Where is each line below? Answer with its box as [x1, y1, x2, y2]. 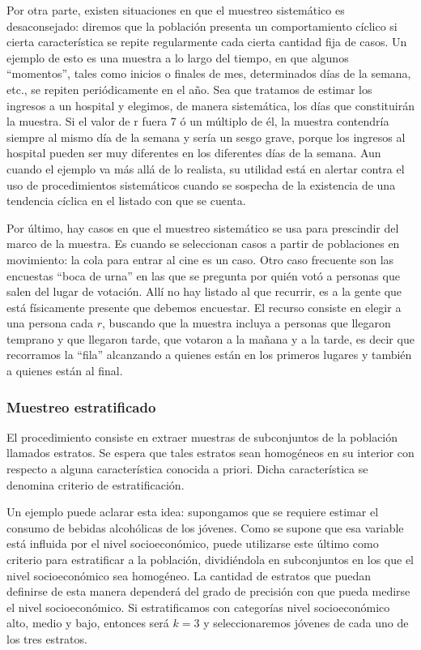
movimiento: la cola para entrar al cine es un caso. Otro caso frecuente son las [6, 250, 394, 267]
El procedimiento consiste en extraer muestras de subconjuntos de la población [6, 428, 398, 445]
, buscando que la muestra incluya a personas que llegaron [102, 314, 391, 331]
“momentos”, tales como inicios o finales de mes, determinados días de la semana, [6, 65, 411, 82]
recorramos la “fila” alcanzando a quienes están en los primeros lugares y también [6, 346, 412, 363]
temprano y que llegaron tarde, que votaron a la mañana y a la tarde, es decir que [6, 330, 415, 347]
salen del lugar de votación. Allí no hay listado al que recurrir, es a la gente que [6, 283, 402, 300]
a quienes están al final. [6, 362, 123, 379]
